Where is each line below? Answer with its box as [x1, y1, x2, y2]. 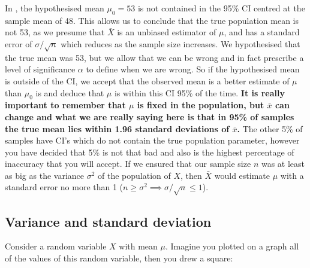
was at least [261, 157, 305, 170]
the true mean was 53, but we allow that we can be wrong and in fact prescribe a [5, 51, 304, 63]
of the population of [98, 169, 171, 181]
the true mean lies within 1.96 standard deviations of [5, 122, 230, 135]
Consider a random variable [5, 240, 107, 252]
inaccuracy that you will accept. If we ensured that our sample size [5, 157, 251, 170]
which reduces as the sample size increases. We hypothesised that [61, 37, 300, 50]
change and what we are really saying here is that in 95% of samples [5, 110, 294, 123]
